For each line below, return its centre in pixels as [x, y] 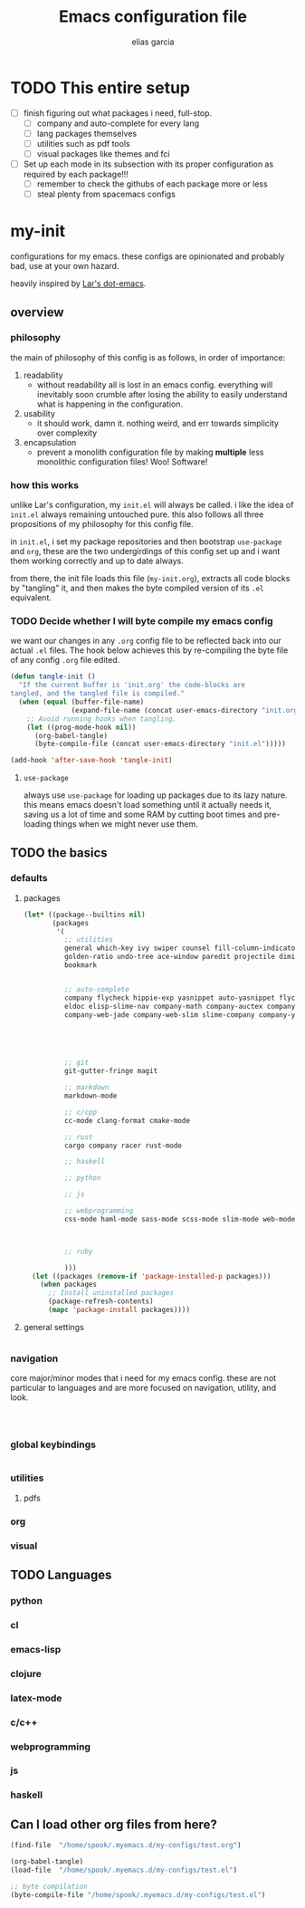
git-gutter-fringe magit [111, 1071]
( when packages [69, 1285]
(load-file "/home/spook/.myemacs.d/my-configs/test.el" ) [124, 1870]
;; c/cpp [81, 1112]
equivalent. [31, 598]
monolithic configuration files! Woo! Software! [122, 461]
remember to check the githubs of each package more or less [152, 184]
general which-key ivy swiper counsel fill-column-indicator [181, 948]
